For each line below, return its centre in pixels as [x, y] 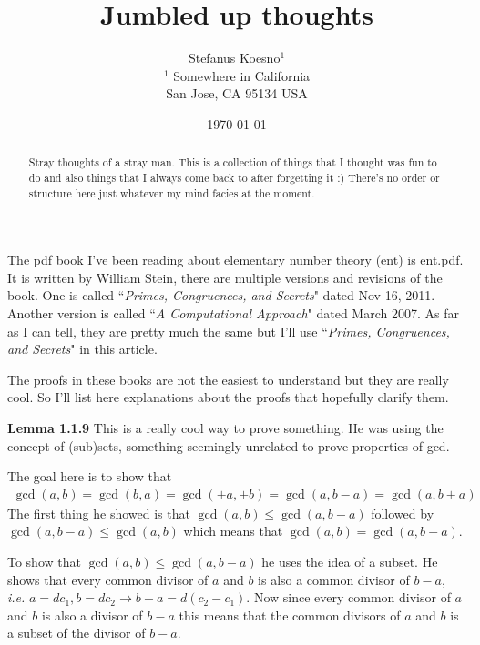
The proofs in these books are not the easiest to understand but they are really [228, 379]
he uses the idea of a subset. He [350, 562]
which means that [233, 531]
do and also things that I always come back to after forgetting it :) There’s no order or [234, 177]
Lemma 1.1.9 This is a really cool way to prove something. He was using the [225, 428]
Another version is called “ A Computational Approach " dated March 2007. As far [233, 313]
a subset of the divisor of [77, 633]
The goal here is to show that [90, 476]
